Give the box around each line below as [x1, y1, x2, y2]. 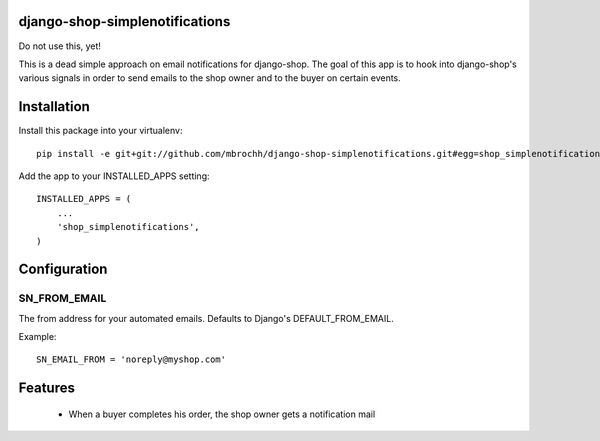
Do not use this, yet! [18, 40, 102, 52]
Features [18, 380, 75, 397]
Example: [18, 331, 57, 343]
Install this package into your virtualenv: [18, 125, 183, 137]
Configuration [18, 261, 108, 278]
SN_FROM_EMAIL [18, 291, 107, 305]
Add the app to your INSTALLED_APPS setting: [18, 170, 210, 182]
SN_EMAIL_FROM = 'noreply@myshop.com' [36, 354, 227, 365]
